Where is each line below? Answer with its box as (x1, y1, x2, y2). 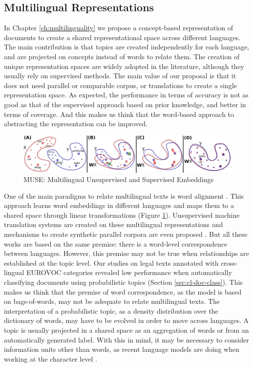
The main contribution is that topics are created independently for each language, (4, 42, 249, 52)
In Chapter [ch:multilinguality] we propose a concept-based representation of (4, 23, 233, 33)
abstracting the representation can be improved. (4, 118, 148, 129)
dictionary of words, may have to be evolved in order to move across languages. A (4, 315, 249, 325)
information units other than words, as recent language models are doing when (4, 344, 239, 354)
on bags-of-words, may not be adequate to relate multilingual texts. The (4, 296, 220, 306)
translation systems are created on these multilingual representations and (4, 219, 223, 229)
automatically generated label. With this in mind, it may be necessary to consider (4, 334, 249, 344)
